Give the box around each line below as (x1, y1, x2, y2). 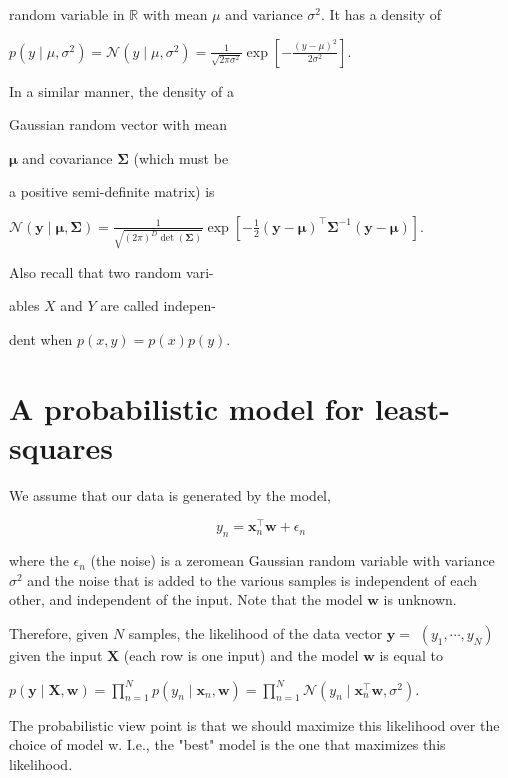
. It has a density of (321, 4, 441, 24)
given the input (9, 645, 103, 666)
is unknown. (383, 589, 457, 610)
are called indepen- (100, 295, 216, 316)
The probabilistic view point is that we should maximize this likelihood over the (9, 714, 500, 735)
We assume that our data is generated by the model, (9, 484, 331, 505)
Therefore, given (9, 623, 109, 644)
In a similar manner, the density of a (9, 80, 235, 101)
